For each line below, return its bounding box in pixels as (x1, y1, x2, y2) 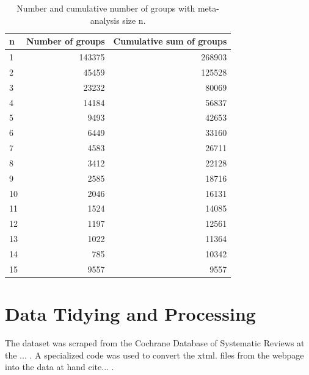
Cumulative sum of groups (113, 35, 227, 48)
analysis (90, 13, 120, 26)
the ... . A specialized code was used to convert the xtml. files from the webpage (5, 348, 304, 361)
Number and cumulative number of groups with (16, 2, 195, 14)
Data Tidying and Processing (5, 301, 256, 326)
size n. (122, 13, 146, 26)
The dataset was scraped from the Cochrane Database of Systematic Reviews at (5, 337, 305, 349)
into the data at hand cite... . (5, 360, 114, 373)
